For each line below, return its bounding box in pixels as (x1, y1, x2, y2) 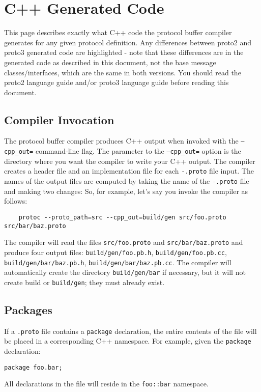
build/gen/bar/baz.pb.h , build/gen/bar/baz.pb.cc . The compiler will (4, 257, 231, 267)
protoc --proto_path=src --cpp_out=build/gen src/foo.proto (18, 213, 226, 221)
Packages (4, 301, 52, 317)
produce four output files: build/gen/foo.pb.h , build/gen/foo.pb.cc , (4, 246, 227, 257)
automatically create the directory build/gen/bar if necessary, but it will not (4, 267, 246, 277)
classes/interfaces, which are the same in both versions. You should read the (4, 67, 241, 77)
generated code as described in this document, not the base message (4, 57, 216, 67)
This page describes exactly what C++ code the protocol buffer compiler (4, 27, 232, 38)
